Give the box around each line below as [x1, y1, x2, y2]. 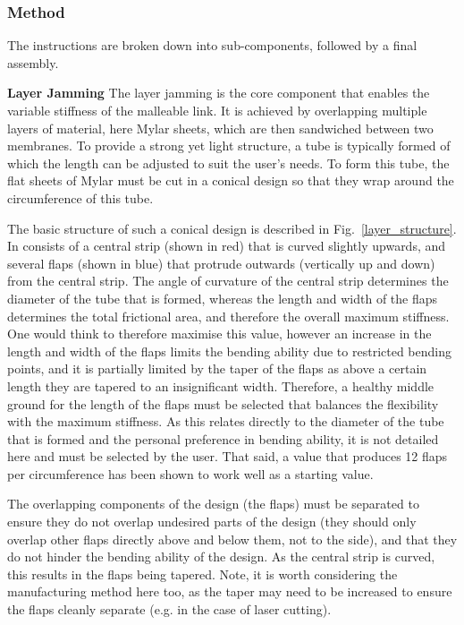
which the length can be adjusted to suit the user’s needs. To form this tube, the [7, 153, 450, 172]
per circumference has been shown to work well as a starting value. [7, 464, 374, 483]
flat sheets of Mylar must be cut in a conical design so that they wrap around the [7, 171, 454, 190]
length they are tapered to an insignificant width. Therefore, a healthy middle [7, 376, 434, 395]
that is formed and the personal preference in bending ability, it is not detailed [7, 429, 439, 448]
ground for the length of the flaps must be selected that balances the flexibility [7, 394, 439, 413]
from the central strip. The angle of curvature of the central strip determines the [7, 271, 449, 290]
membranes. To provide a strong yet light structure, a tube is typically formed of [7, 136, 451, 155]
